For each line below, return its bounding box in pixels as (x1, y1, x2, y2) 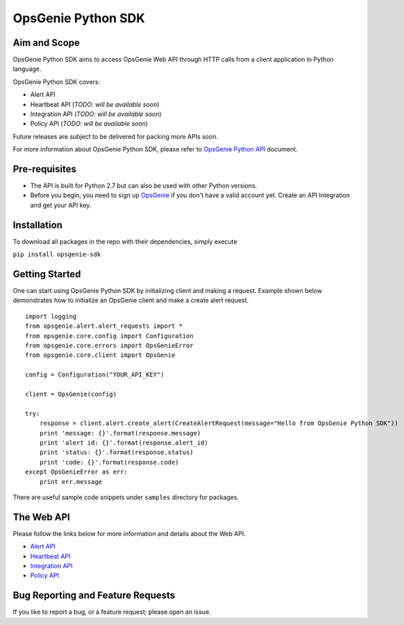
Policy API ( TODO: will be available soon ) (30, 119, 149, 128)
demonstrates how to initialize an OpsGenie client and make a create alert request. (12, 296, 249, 305)
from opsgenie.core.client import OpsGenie (25, 351, 176, 359)
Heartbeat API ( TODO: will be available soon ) (30, 100, 160, 108)
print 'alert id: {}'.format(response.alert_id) (39, 438, 208, 447)
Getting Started (12, 268, 81, 280)
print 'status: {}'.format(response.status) (39, 449, 194, 456)
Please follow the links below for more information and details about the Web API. (12, 529, 246, 537)
